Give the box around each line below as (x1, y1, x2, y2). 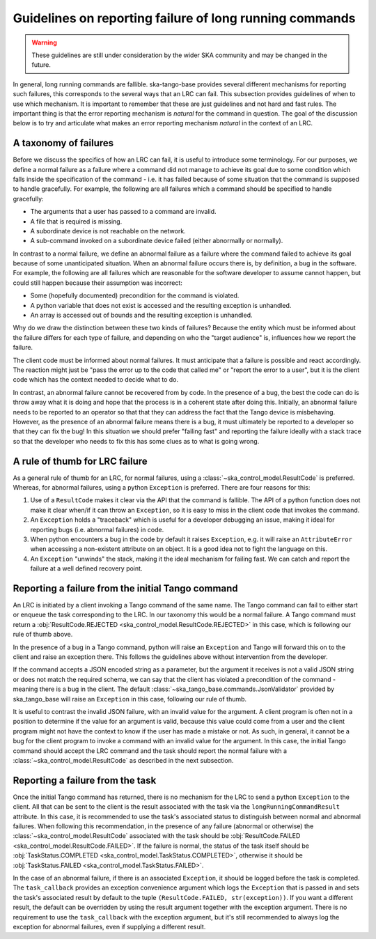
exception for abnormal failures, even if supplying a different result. (13, 922, 206, 931)
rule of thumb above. (13, 630, 73, 639)
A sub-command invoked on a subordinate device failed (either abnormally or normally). (30, 237, 283, 245)
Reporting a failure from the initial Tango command (13, 582, 238, 594)
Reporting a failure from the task (13, 774, 157, 786)
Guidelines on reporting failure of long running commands (13, 10, 356, 26)
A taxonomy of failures (13, 137, 114, 149)
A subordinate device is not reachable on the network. (30, 226, 186, 235)
